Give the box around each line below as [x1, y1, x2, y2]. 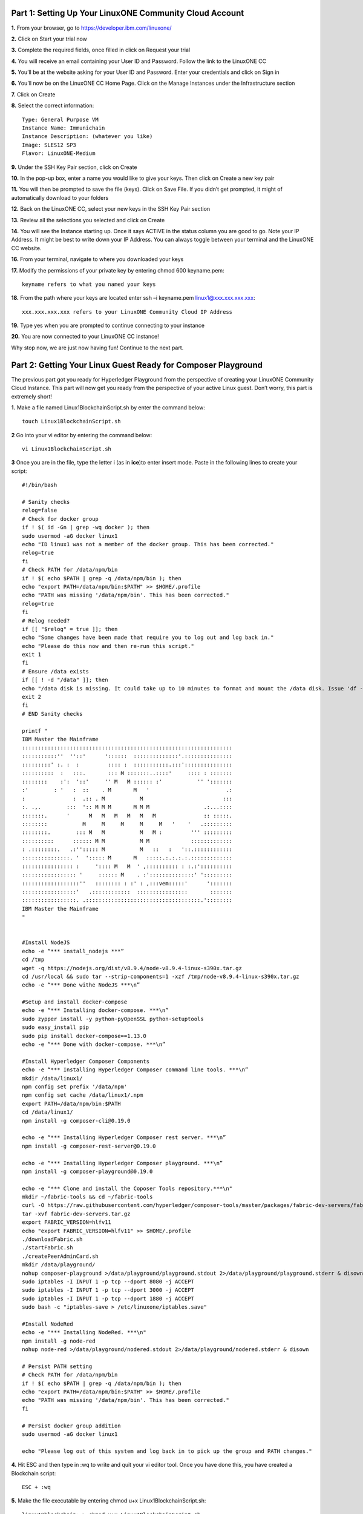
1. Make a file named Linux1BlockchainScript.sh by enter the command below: [11, 403, 206, 411]
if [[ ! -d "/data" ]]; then [22, 676, 108, 684]
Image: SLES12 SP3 [22, 141, 77, 148]
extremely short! [11, 392, 53, 400]
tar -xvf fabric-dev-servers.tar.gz [22, 1210, 131, 1217]
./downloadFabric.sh [22, 1236, 83, 1243]
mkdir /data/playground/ [22, 1261, 96, 1268]
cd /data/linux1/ [22, 1109, 73, 1116]
